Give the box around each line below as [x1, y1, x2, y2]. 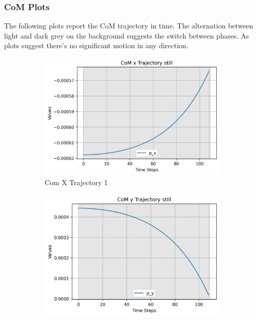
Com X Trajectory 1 [45, 176, 108, 187]
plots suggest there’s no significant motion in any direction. [4, 40, 188, 51]
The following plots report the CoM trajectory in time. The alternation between [4, 20, 253, 31]
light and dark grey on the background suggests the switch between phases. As [4, 30, 249, 41]
